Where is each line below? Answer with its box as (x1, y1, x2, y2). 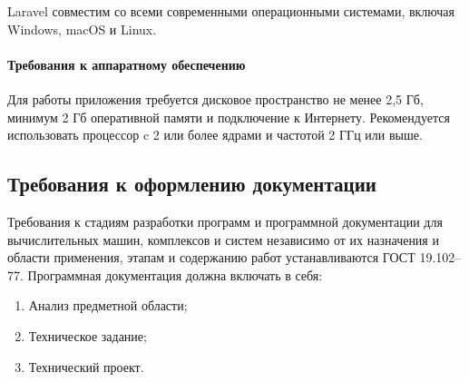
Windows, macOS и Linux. (7, 19, 157, 38)
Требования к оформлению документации (7, 170, 376, 198)
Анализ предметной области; (28, 296, 188, 315)
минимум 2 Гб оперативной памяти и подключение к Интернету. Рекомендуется (7, 107, 450, 126)
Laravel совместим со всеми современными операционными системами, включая (7, 2, 454, 20)
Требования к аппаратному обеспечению (7, 54, 246, 73)
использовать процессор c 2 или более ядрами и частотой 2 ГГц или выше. (7, 125, 423, 144)
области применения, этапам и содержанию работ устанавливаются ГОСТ (7, 248, 415, 267)
